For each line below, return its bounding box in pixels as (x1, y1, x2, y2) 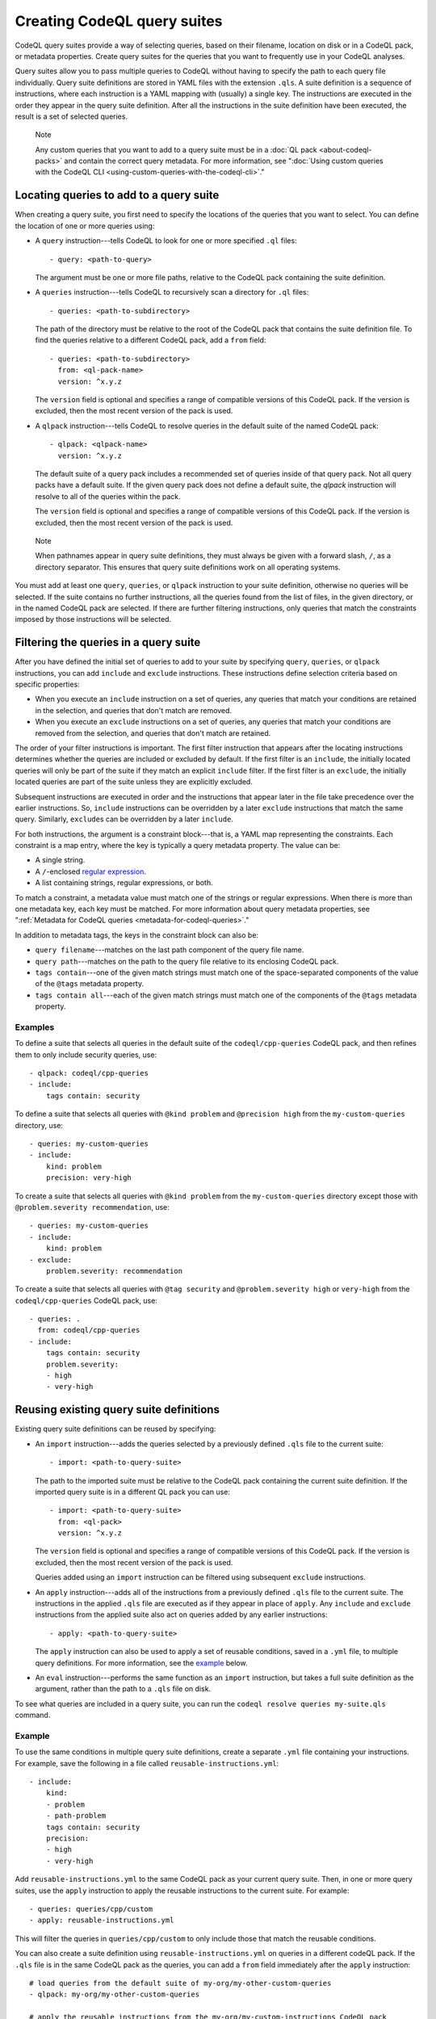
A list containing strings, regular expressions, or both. (35, 878, 213, 888)
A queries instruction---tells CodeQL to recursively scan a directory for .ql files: (35, 288, 309, 297)
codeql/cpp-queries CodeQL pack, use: (15, 1295, 157, 1305)
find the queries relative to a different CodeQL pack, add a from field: (35, 335, 266, 345)
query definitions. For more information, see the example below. (35, 1658, 248, 1668)
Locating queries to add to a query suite (15, 188, 220, 202)
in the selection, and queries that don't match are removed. (35, 705, 233, 715)
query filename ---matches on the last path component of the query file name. (35, 945, 304, 955)
